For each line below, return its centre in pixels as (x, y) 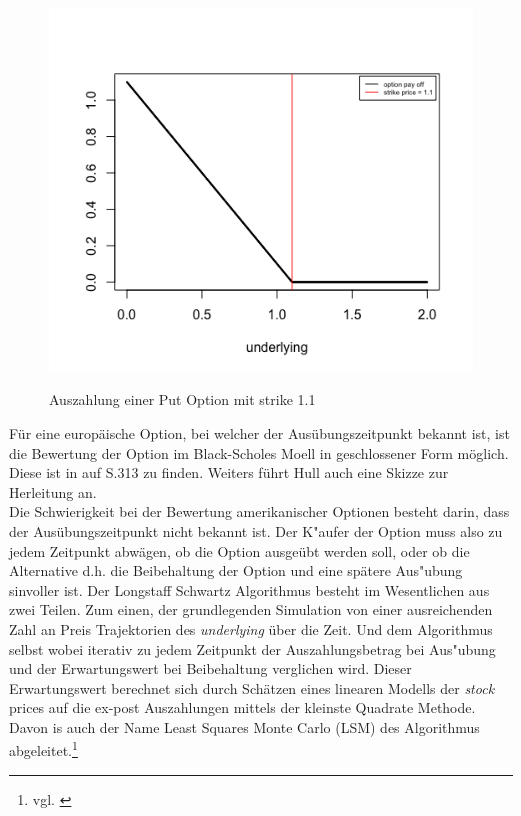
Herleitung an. (53, 491)
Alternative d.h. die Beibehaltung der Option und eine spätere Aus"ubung (236, 570)
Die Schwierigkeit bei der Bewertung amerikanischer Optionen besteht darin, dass (259, 511)
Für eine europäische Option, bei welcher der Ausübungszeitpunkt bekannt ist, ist (259, 432)
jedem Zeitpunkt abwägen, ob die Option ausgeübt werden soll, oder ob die (239, 550)
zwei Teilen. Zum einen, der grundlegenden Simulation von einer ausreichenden (251, 609)
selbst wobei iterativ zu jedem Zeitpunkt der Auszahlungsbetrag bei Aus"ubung (252, 648)
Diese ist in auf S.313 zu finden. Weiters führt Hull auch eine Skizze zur (229, 472)
